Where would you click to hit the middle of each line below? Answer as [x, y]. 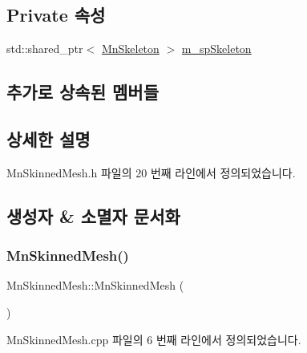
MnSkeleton [130, 49]
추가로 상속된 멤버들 [83, 92]
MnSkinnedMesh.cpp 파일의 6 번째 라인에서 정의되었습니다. [154, 339]
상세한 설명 [48, 138]
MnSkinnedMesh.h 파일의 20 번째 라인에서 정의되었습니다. [151, 172]
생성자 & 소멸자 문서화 [93, 215]
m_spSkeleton [216, 49]
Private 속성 [56, 15]
